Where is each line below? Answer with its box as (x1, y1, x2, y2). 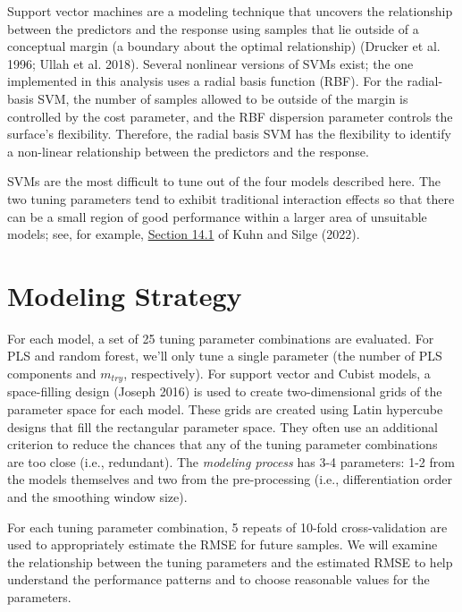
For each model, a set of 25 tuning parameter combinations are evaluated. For (7, 328, 434, 347)
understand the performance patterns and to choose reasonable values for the (7, 570, 430, 589)
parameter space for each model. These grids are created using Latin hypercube (7, 400, 443, 419)
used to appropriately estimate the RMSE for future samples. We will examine (7, 535, 438, 554)
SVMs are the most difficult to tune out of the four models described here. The (7, 172, 441, 191)
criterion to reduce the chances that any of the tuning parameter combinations (7, 435, 438, 454)
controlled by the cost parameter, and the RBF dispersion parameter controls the (7, 106, 453, 125)
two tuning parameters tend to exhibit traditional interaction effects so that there (7, 189, 455, 208)
